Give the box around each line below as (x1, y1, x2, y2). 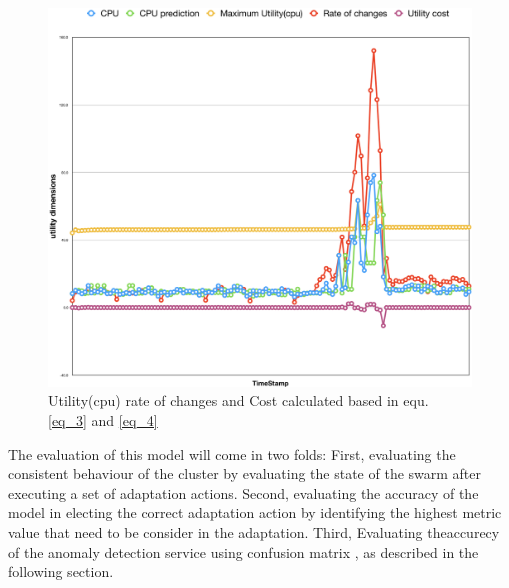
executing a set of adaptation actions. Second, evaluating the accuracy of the (8, 482, 479, 503)
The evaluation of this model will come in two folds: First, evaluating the (8, 443, 456, 464)
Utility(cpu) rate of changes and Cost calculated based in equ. (48, 390, 429, 411)
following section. (8, 561, 114, 582)
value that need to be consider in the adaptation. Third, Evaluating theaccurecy (8, 522, 500, 543)
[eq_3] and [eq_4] (48, 410, 158, 431)
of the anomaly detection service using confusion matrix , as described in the (8, 541, 479, 562)
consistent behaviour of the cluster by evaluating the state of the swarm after (8, 463, 482, 484)
